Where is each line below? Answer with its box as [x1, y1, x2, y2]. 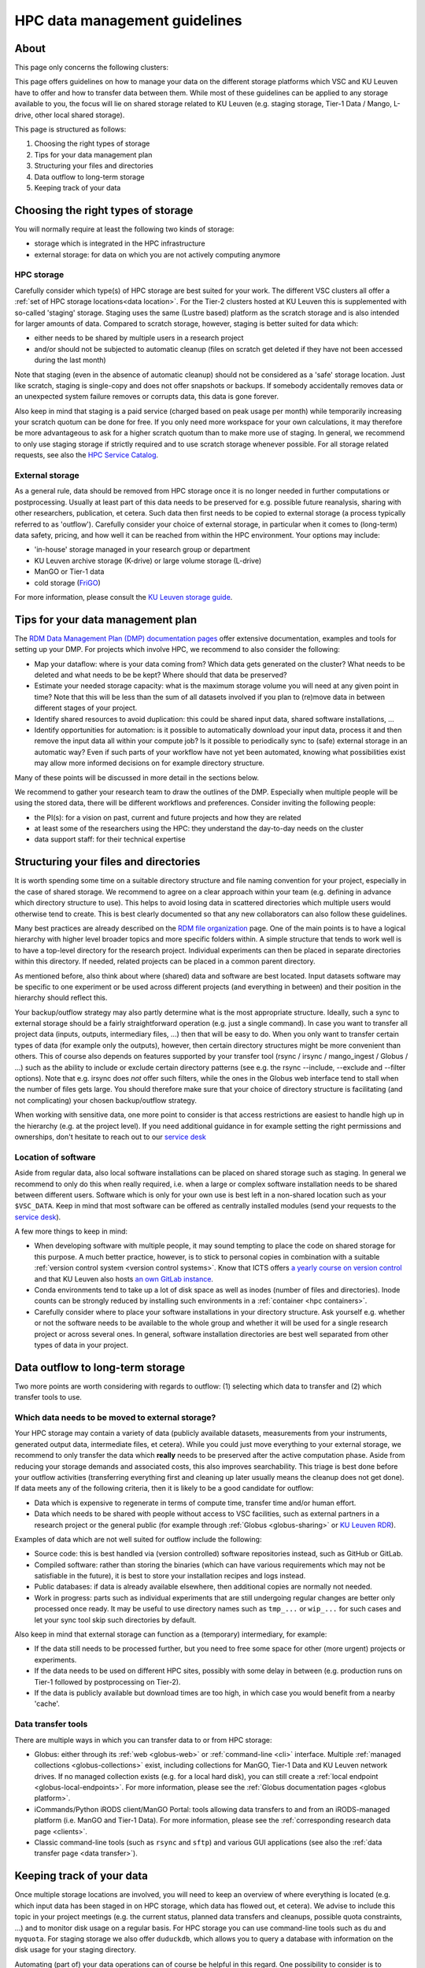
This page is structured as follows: [14, 124, 127, 134]
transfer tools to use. [14, 1393, 83, 1402]
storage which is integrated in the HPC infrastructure [34, 239, 205, 248]
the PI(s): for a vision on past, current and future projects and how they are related [34, 812, 301, 822]
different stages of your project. [34, 703, 138, 712]
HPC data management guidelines [14, 12, 243, 29]
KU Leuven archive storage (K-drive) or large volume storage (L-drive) [34, 556, 262, 565]
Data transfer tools [14, 1718, 88, 1729]
